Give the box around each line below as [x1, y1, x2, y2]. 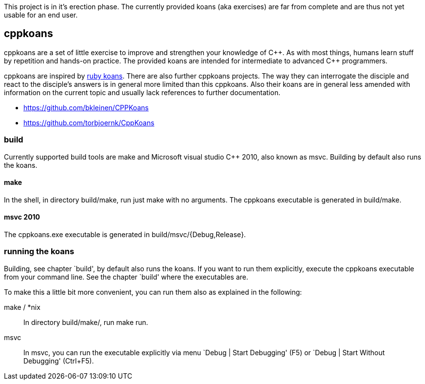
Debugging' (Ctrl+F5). [23, 356, 94, 365]
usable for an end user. [4, 11, 78, 19]
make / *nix [4, 303, 40, 311]
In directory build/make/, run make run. [23, 318, 148, 326]
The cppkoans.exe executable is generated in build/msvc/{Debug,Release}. [4, 230, 246, 239]
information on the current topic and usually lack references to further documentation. [4, 88, 281, 97]
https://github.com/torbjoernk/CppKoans [23, 118, 155, 127]
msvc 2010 [4, 213, 40, 222]
